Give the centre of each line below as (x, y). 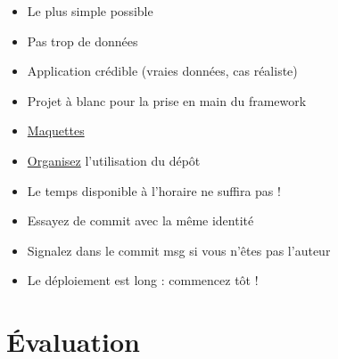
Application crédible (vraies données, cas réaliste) (162, 71)
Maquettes (56, 131)
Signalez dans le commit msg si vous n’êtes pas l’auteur (179, 250)
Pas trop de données (82, 41)
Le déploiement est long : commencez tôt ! (143, 280)
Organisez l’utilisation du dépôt (114, 160)
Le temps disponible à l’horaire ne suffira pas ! (154, 190)
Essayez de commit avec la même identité (140, 220)
